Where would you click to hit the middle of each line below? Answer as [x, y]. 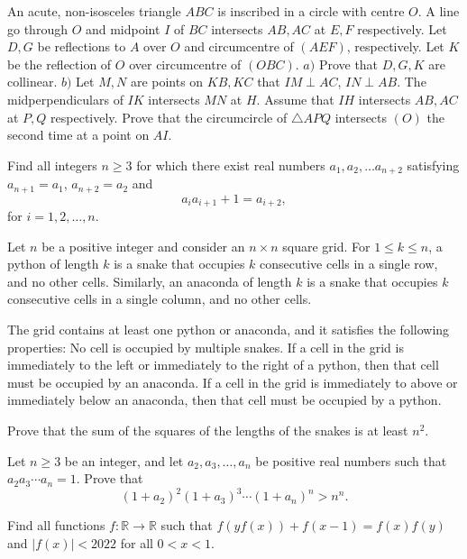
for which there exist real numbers [231, 165]
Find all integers [52, 165]
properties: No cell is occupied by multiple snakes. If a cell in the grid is [206, 347]
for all [137, 542]
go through [37, 28]
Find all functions [56, 525]
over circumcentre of [185, 64]
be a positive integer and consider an [143, 246]
